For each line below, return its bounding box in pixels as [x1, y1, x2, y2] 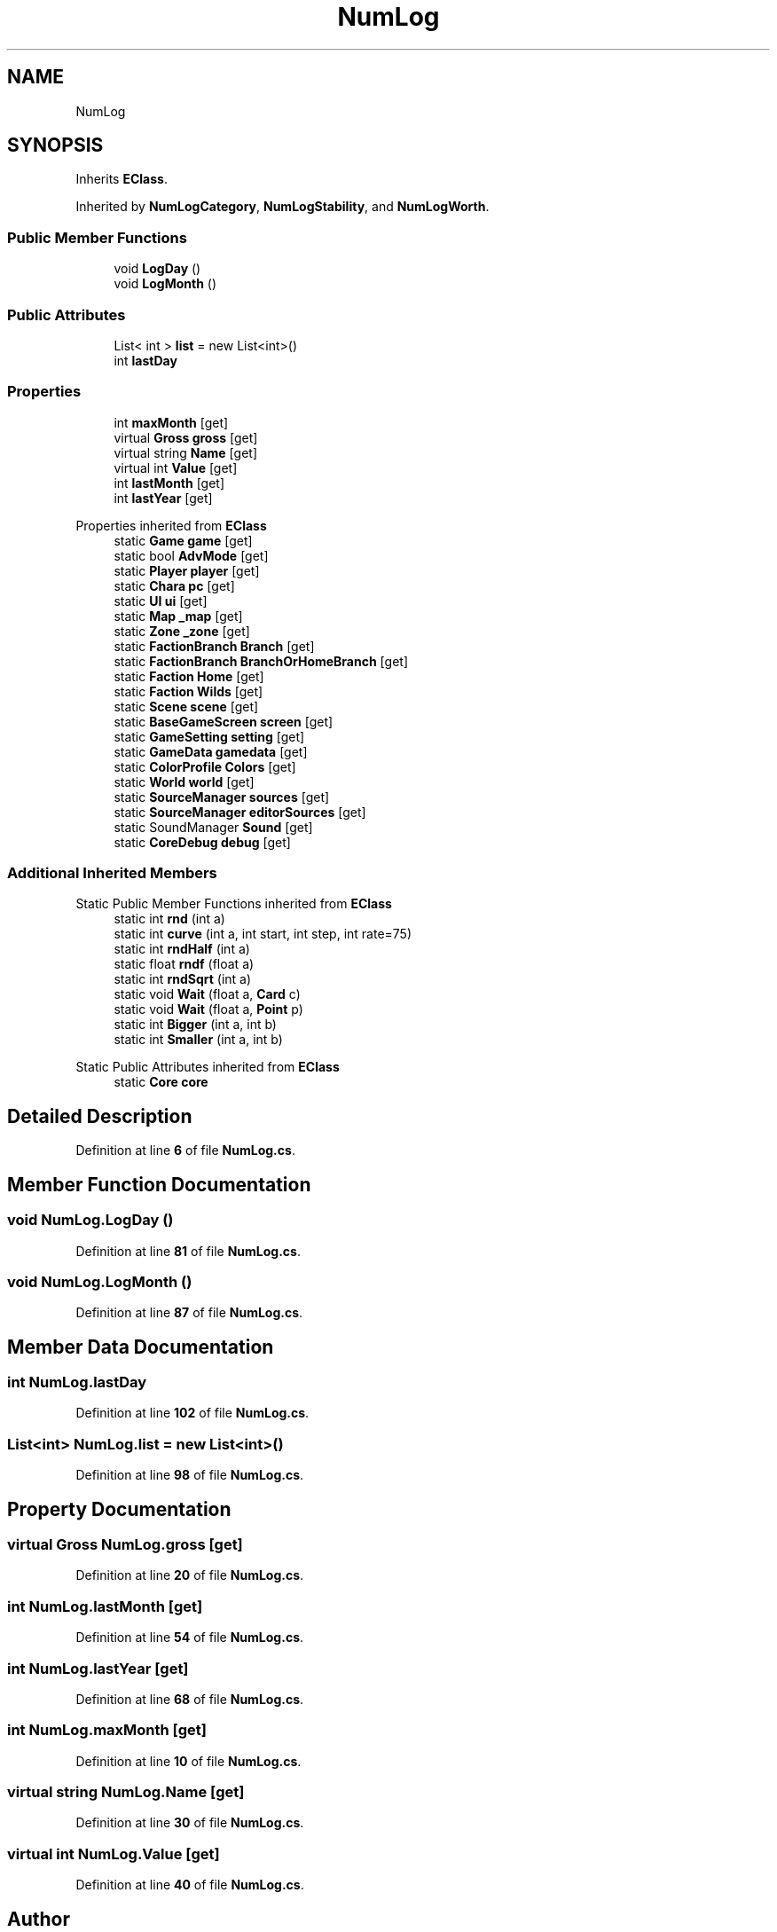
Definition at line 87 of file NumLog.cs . [75, 1305, 303, 1321]
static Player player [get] [114, 562, 260, 578]
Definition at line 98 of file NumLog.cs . [75, 1467, 304, 1483]
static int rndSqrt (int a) [114, 971, 252, 987]
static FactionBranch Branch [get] [114, 638, 315, 654]
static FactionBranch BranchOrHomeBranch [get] [114, 653, 408, 669]
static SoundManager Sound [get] [114, 819, 313, 835]
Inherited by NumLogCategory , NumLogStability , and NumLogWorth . [75, 199, 490, 215]
